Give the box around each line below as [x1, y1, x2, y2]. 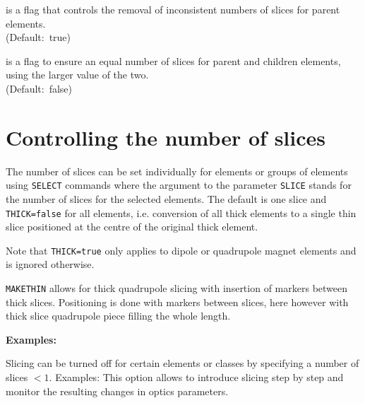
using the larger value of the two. [6, 67, 149, 82]
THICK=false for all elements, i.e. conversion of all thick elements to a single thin [6, 205, 357, 220]
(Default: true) [6, 30, 71, 45]
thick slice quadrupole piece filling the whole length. [6, 308, 231, 323]
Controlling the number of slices [6, 122, 326, 151]
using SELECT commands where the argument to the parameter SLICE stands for [6, 177, 352, 192]
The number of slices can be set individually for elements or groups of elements [6, 163, 348, 178]
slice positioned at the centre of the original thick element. [6, 219, 258, 234]
